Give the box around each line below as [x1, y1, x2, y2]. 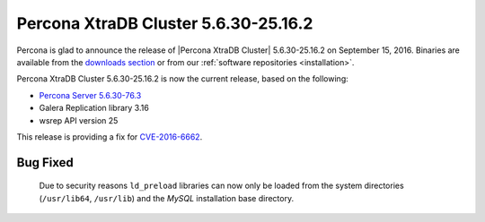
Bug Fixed [16, 155, 74, 170]
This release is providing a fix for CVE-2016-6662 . [16, 131, 203, 142]
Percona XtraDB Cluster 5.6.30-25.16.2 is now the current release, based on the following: [16, 73, 349, 84]
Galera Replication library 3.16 [39, 103, 150, 114]
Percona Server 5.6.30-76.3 [39, 90, 142, 100]
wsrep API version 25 [39, 115, 119, 125]
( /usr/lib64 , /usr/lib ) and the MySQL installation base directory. [39, 192, 295, 203]
